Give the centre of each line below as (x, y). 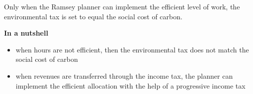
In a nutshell (26, 33)
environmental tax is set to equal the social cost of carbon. (93, 16)
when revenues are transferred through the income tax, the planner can (124, 75)
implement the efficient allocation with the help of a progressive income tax (130, 85)
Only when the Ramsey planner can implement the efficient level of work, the (122, 6)
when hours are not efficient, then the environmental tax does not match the (132, 49)
